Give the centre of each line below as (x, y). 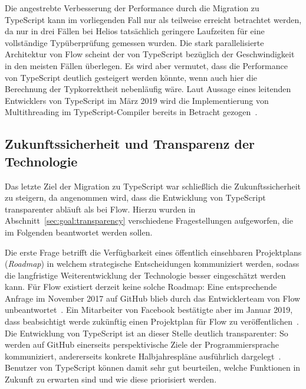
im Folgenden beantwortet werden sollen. (79, 232)
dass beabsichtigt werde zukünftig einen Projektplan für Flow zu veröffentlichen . (152, 321)
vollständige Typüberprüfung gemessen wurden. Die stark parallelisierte (134, 42)
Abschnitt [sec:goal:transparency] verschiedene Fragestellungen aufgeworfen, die (149, 220)
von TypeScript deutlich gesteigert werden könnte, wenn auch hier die (131, 77)
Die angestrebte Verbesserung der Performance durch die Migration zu (132, 8)
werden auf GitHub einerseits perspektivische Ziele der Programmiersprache (142, 344)
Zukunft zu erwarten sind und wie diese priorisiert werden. (111, 379)
